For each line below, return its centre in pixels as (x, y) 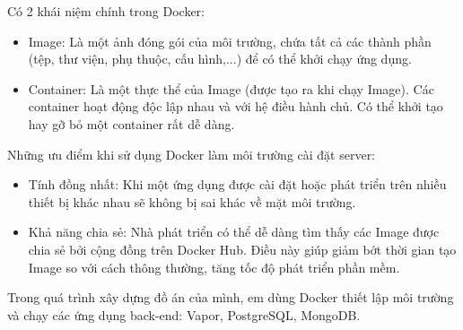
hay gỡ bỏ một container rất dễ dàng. (131, 123)
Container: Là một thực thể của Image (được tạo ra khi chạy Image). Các (231, 88)
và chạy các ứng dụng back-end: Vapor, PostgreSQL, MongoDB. (184, 314)
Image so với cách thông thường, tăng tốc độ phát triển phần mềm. (214, 267)
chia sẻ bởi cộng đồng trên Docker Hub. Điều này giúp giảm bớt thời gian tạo (242, 249)
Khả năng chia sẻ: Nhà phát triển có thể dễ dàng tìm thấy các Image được (234, 232)
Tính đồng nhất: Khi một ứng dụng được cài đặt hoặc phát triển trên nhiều (237, 184)
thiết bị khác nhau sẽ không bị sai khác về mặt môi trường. (192, 201)
